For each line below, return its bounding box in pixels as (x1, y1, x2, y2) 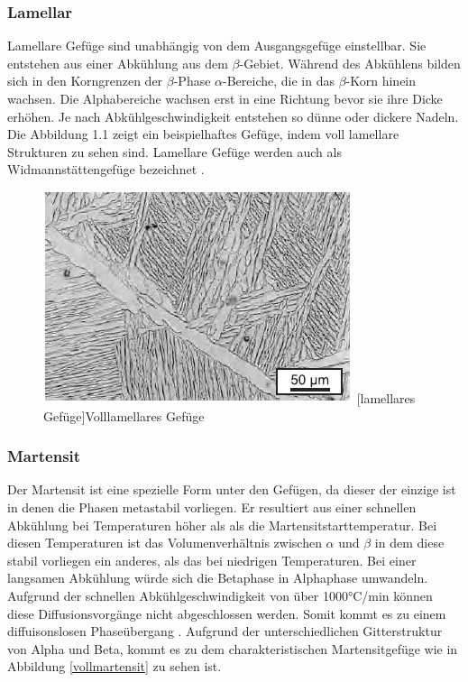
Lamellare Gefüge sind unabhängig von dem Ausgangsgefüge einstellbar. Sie (7, 36, 427, 55)
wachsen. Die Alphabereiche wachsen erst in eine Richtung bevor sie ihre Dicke (7, 89, 443, 107)
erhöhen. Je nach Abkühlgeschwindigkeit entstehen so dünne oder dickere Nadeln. (7, 106, 459, 125)
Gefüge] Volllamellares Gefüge (43, 406, 205, 425)
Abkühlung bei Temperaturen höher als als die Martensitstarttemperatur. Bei (7, 515, 437, 534)
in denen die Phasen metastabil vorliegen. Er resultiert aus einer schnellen (7, 497, 417, 516)
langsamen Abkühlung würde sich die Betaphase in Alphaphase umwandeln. (7, 568, 428, 587)
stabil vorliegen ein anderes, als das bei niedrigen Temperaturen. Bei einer (7, 550, 417, 569)
